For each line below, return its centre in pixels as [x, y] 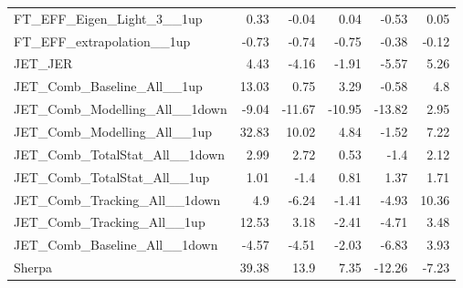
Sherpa [33, 267]
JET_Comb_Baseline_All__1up [108, 86]
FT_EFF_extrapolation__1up [102, 41]
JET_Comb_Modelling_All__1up [113, 131]
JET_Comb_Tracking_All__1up [110, 222]
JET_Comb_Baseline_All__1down [116, 245]
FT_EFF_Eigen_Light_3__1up [108, 18]
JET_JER [43, 63]
